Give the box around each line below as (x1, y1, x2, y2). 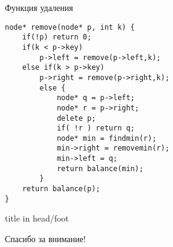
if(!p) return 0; (22, 33, 92, 42)
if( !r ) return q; (56, 124, 135, 133)
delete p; (56, 113, 96, 123)
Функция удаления (5, 1, 73, 13)
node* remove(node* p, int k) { (5, 22, 135, 32)
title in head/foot (5, 212, 69, 225)
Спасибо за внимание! (5, 232, 86, 245)
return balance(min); (56, 164, 144, 173)
